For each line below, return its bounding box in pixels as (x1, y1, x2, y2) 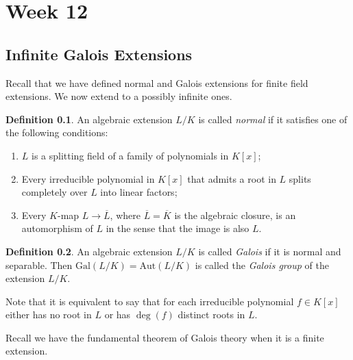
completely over (21, 185, 88, 199)
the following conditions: (5, 125, 108, 140)
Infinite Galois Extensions (5, 43, 193, 64)
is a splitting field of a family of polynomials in (32, 148, 229, 162)
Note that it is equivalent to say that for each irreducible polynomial (5, 294, 294, 308)
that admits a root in (187, 171, 276, 185)
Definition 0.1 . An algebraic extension (5, 112, 173, 126)
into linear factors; (100, 185, 178, 199)
